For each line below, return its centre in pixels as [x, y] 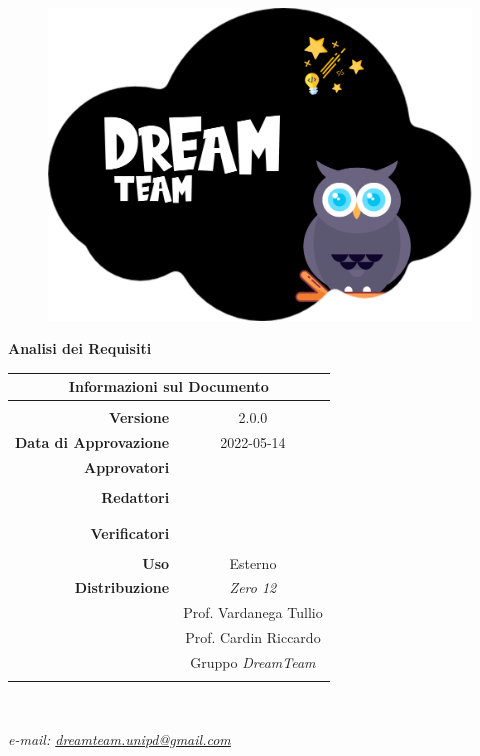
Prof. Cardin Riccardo [253, 637]
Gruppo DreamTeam [253, 661]
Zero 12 [253, 587]
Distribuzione [122, 587]
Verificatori [130, 532]
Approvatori [126, 467]
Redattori [135, 497]
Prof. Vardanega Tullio [253, 612]
